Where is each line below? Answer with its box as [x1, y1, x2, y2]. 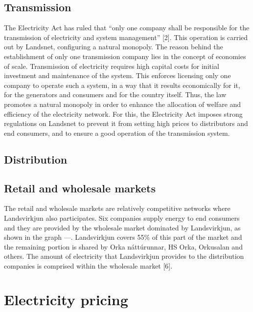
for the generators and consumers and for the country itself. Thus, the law [4, 89, 227, 100]
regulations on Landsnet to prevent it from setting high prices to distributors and [4, 118, 248, 128]
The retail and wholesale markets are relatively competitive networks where [4, 203, 230, 213]
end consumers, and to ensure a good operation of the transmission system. [4, 127, 230, 138]
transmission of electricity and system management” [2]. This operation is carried [4, 32, 248, 42]
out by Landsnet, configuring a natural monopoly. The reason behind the [4, 42, 223, 52]
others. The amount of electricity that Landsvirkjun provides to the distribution [4, 251, 244, 261]
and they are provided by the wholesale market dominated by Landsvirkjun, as [4, 222, 241, 232]
